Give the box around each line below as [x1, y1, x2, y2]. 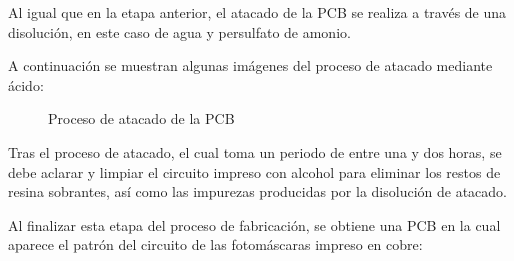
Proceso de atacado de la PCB [48, 108, 235, 129]
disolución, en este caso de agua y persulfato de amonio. [8, 21, 351, 42]
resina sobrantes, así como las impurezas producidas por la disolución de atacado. [8, 181, 507, 202]
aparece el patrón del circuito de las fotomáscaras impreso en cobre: [8, 234, 423, 255]
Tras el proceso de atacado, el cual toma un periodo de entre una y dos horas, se [8, 141, 502, 162]
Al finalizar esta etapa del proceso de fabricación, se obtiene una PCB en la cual [8, 214, 501, 235]
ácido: [8, 74, 44, 95]
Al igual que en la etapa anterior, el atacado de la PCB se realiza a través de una [8, 2, 507, 22]
